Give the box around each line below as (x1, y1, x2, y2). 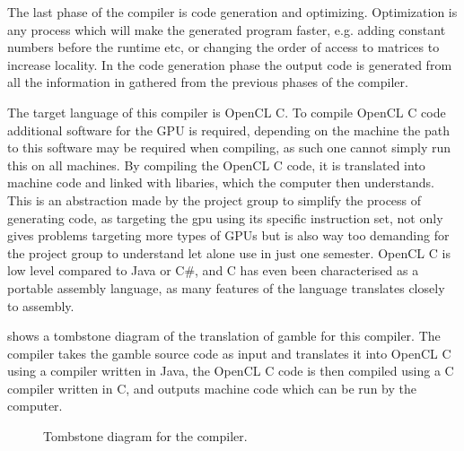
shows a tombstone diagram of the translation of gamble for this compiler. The (7, 326, 441, 345)
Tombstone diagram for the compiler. (43, 427, 248, 446)
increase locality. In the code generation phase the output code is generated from (7, 55, 452, 74)
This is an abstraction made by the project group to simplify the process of (7, 190, 422, 209)
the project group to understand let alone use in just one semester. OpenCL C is (7, 243, 451, 262)
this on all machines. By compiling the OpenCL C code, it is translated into (7, 155, 425, 174)
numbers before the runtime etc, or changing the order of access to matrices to (7, 38, 440, 56)
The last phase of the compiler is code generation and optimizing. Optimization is (7, 3, 458, 21)
